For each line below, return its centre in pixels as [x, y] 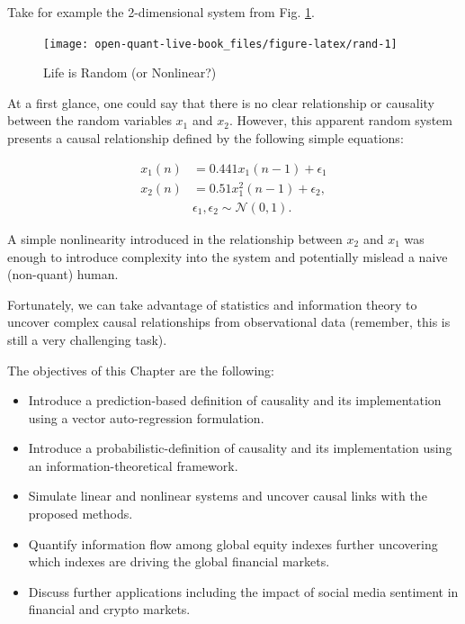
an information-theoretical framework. [133, 465]
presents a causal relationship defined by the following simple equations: [206, 138]
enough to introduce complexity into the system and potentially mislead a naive [228, 256]
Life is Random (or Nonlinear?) [130, 72]
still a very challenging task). [87, 339]
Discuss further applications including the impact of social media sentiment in [243, 591]
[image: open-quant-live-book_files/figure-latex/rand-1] [220, 44]
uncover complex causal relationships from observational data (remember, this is [229, 322]
